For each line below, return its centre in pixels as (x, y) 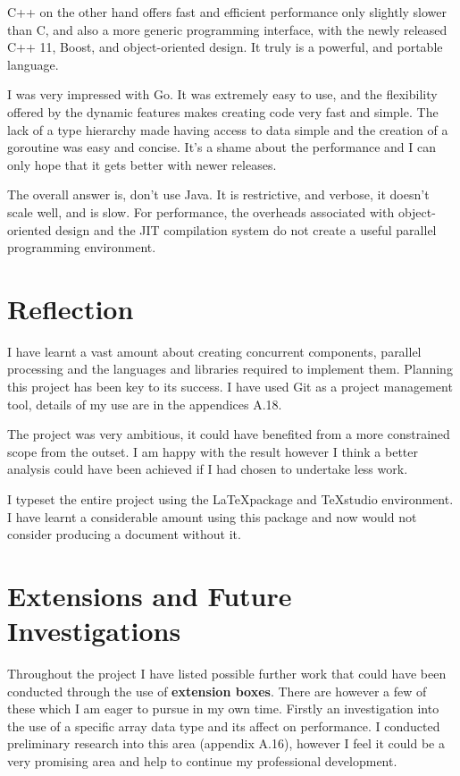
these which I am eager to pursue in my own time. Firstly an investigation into (223, 709)
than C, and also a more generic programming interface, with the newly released (227, 29)
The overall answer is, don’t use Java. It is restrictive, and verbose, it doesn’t (218, 194)
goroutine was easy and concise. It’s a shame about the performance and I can (222, 147)
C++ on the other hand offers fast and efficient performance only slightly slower (227, 12)
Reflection (71, 308)
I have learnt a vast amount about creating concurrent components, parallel (214, 351)
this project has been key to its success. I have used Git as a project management (230, 387)
